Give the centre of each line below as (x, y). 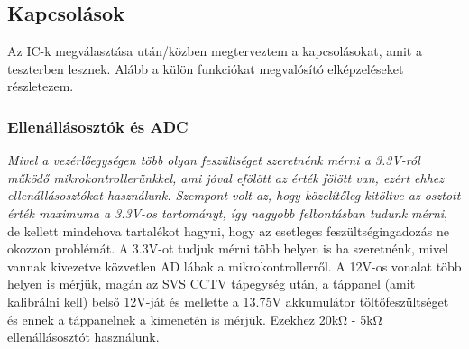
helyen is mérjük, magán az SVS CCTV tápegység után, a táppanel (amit (212, 284)
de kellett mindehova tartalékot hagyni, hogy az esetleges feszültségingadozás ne (228, 230)
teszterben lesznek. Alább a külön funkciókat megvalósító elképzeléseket (206, 68)
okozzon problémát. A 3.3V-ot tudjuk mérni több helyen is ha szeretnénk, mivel (228, 248)
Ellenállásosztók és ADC (98, 126)
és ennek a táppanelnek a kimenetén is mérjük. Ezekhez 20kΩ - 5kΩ (195, 319)
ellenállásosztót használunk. (83, 337)
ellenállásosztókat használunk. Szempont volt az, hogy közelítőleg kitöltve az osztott (234, 195)
